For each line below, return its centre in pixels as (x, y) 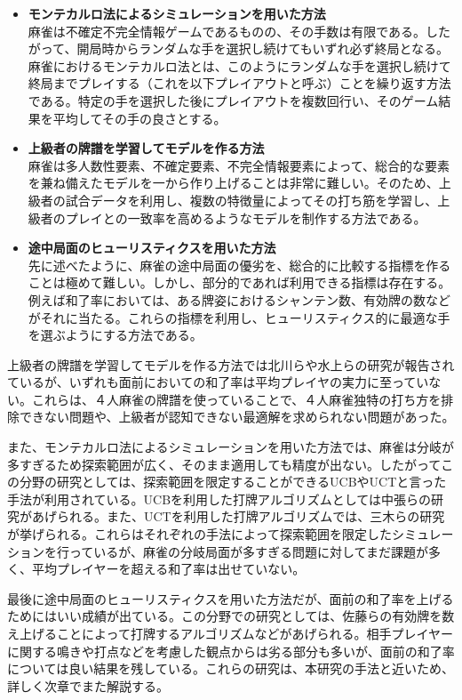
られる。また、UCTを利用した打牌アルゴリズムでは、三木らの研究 (251, 516)
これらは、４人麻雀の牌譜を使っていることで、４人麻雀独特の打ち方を (236, 399)
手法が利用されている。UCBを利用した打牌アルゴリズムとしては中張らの (219, 499)
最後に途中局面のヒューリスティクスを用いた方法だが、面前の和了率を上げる (231, 598)
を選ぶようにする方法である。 (115, 335)
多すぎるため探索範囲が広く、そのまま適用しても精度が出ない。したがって (224, 464)
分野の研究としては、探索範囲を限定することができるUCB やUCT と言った (233, 482)
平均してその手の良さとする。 (139, 118)
